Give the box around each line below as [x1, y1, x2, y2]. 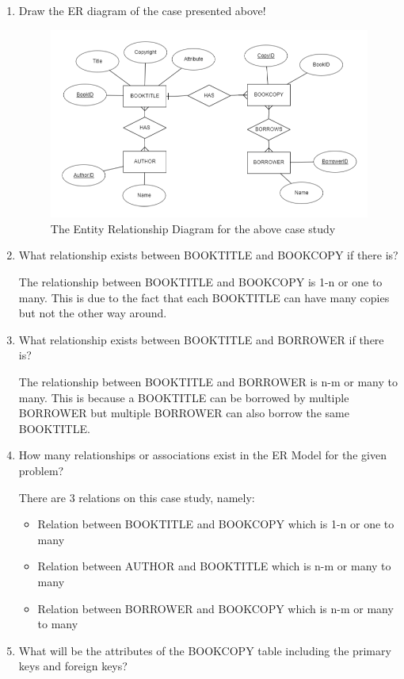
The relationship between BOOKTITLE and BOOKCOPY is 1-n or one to [18, 274, 383, 290]
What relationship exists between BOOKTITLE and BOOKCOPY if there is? [18, 247, 398, 263]
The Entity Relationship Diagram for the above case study [50, 220, 336, 236]
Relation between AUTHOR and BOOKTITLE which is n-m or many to [37, 558, 391, 574]
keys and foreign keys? [18, 658, 128, 674]
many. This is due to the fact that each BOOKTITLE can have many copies [18, 289, 390, 305]
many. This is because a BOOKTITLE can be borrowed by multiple [18, 389, 349, 405]
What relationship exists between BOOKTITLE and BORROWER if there [18, 331, 384, 347]
